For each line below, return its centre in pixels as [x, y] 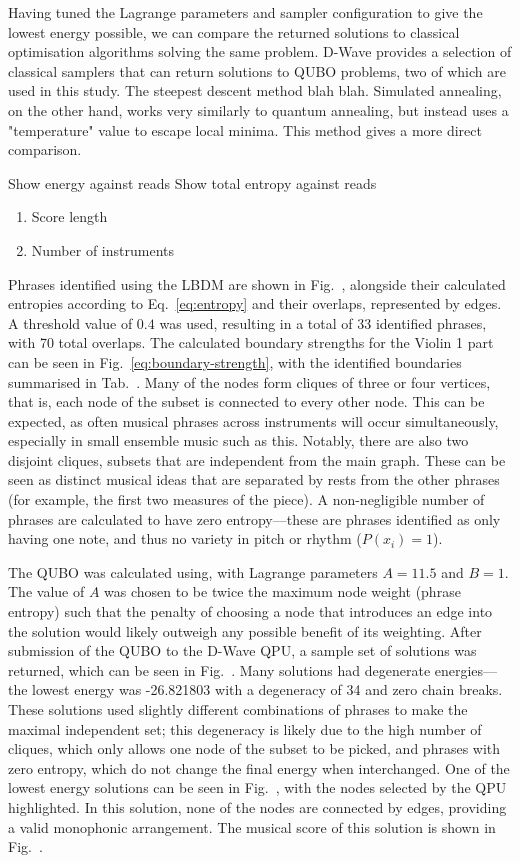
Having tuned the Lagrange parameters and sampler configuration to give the [245, 12]
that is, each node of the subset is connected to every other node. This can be [246, 401]
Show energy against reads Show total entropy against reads [192, 182]
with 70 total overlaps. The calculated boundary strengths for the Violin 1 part [251, 342]
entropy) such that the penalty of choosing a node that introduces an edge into [250, 611]
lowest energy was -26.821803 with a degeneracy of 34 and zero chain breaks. [267, 689]
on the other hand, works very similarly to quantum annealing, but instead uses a [258, 109]
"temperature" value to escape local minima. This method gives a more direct [245, 129]
